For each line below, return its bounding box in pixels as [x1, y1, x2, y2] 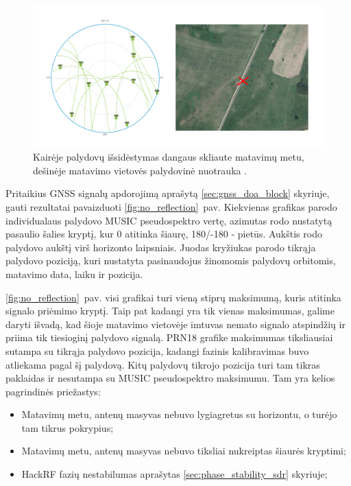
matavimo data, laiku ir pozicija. [5, 266, 143, 281]
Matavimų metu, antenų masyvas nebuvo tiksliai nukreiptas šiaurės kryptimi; [21, 443, 346, 458]
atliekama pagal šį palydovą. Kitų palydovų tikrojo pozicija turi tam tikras [5, 357, 320, 371]
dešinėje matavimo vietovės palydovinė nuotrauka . [33, 163, 247, 177]
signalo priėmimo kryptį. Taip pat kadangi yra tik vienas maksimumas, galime [5, 303, 335, 318]
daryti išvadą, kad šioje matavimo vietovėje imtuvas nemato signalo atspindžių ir [5, 316, 346, 331]
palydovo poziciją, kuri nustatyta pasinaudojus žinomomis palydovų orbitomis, [5, 253, 336, 268]
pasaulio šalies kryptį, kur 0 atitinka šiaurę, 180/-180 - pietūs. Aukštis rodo [5, 227, 322, 241]
